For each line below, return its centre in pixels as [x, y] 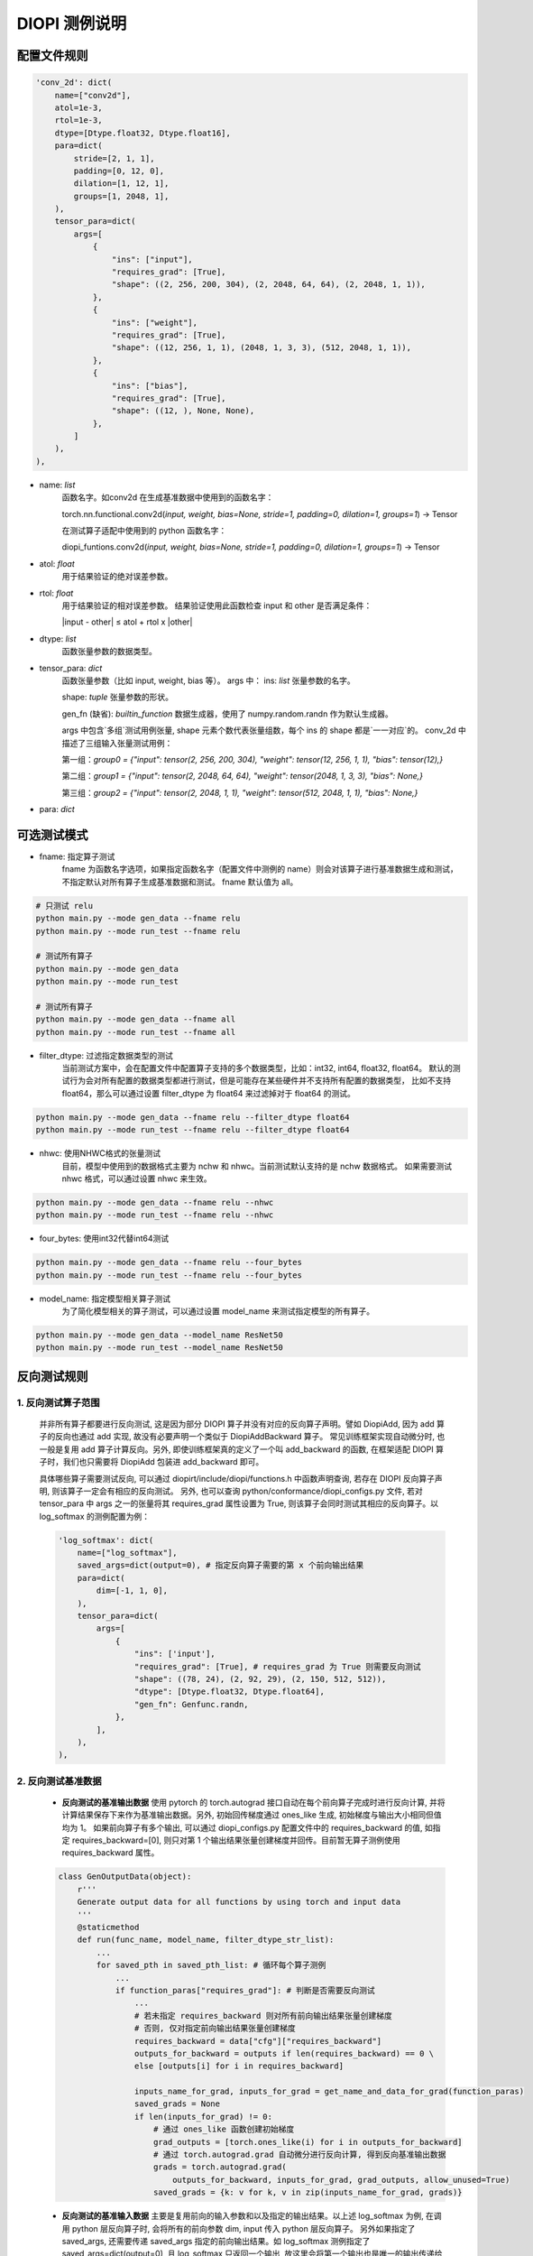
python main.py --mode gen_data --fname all [136, 1019]
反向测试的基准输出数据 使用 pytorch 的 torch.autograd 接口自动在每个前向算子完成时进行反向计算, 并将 [253, 1802]
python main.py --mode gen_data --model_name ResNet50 [159, 1335]
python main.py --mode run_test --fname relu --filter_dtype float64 [193, 1130]
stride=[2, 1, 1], [114, 158]
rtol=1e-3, [78, 120]
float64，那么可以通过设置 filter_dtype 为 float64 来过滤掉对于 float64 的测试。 [209, 1093]
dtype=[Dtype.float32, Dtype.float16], [143, 133]
